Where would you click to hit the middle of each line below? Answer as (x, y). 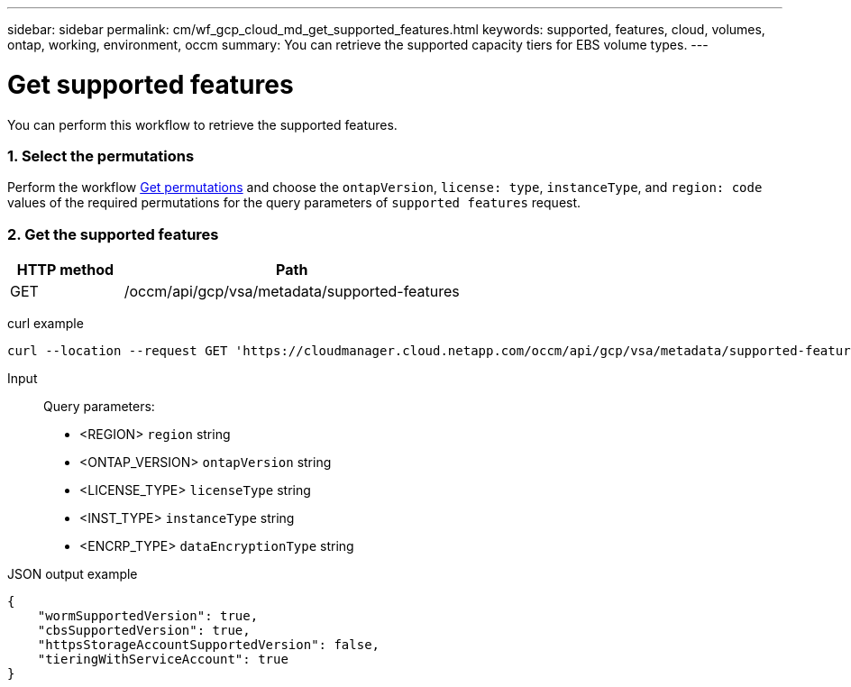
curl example (46, 323)
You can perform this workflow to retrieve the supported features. (202, 124)
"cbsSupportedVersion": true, (144, 630)
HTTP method (65, 270)
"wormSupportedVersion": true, (148, 616)
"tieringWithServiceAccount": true (163, 659)
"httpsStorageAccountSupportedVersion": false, (209, 645)
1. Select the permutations (101, 156)
